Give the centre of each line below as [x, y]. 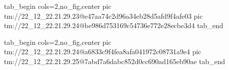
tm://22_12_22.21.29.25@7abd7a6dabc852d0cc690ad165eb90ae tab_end [115, 61]
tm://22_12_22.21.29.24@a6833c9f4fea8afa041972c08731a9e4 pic [103, 52]
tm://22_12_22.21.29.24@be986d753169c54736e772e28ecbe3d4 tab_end [114, 25]
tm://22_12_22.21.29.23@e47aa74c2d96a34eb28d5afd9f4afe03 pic [103, 16]
